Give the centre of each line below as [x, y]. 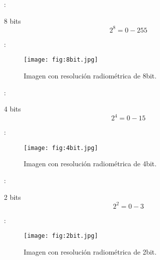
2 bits [13, 197]
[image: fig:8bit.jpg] [61, 60]
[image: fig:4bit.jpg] [61, 148]
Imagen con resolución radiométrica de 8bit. [90, 75]
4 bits [13, 109]
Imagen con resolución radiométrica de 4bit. [90, 164]
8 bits [13, 20]
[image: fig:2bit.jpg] [61, 236]
